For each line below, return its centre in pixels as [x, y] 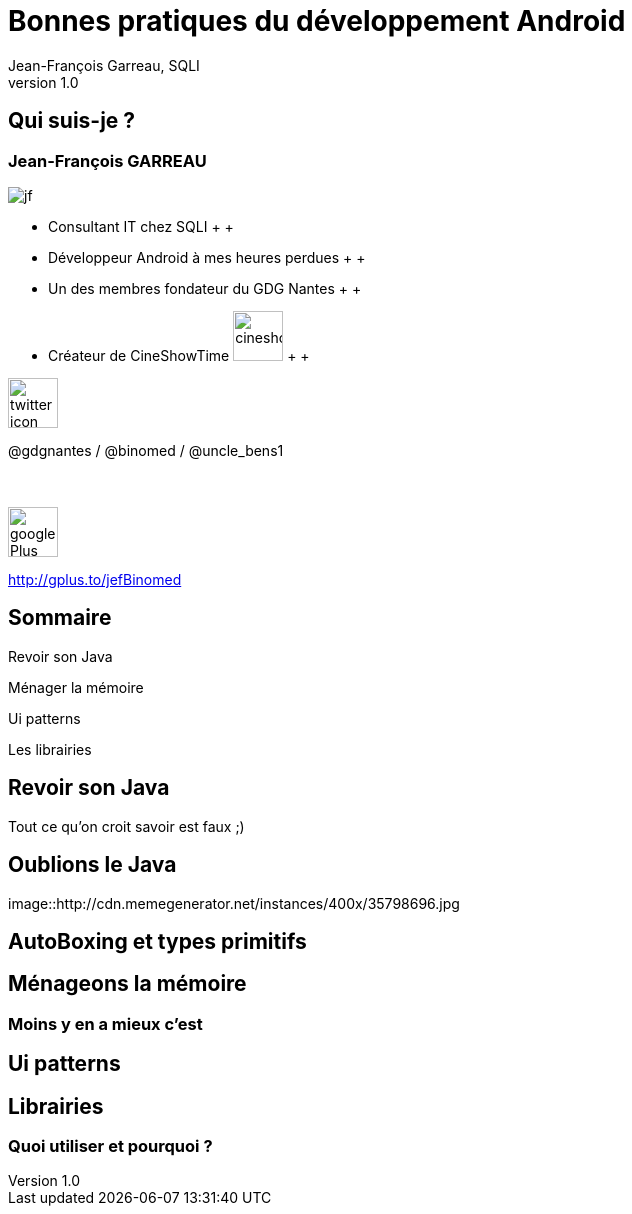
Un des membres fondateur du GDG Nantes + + [205, 288]
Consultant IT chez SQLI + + [141, 226]
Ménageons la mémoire [127, 984]
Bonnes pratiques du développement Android [317, 21]
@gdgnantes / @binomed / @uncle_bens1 [146, 450]
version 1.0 [43, 82]
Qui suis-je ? [72, 121]
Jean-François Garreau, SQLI [104, 65]
